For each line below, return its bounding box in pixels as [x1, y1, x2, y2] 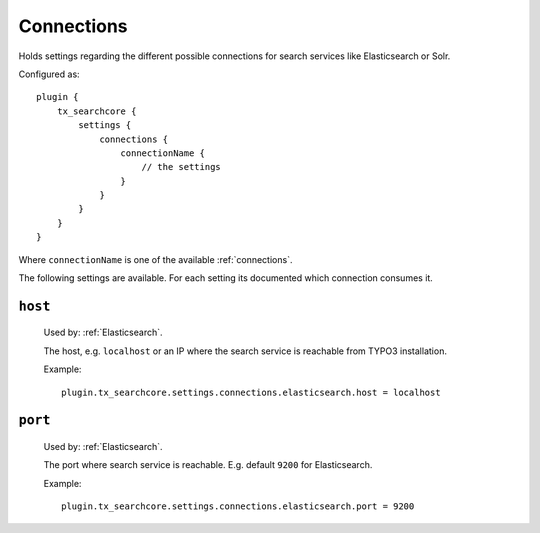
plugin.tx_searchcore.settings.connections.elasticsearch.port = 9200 [61, 501, 415, 512]
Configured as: [18, 68, 80, 80]
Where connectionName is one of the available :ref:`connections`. [18, 253, 293, 265]
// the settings [141, 161, 222, 173]
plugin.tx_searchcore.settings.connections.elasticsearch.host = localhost [61, 386, 441, 398]
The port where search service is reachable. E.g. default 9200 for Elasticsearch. [43, 459, 373, 471]
